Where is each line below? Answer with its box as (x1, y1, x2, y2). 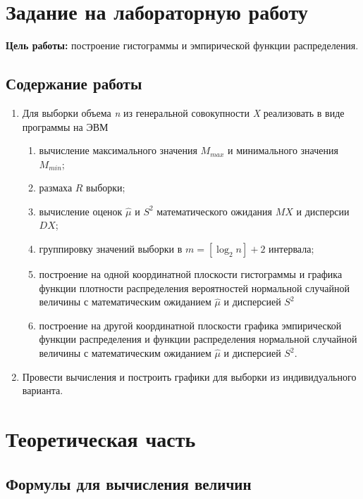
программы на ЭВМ (22, 119, 109, 134)
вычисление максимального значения (39, 143, 197, 158)
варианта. (22, 383, 63, 398)
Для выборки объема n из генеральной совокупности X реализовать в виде (22, 105, 345, 120)
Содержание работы (6, 72, 142, 94)
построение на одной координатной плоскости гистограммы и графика (39, 267, 343, 282)
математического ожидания (156, 203, 273, 218)
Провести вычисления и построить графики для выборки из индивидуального (22, 369, 357, 384)
